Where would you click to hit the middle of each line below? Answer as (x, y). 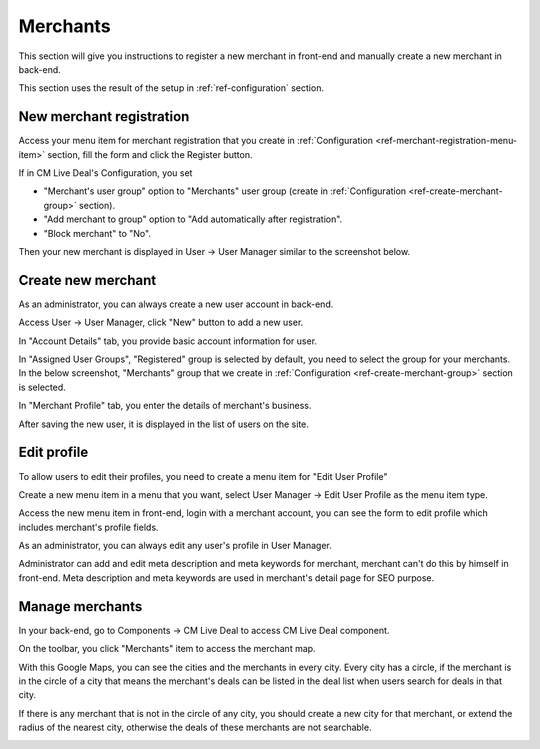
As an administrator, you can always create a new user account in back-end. (176, 304)
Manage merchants (80, 606)
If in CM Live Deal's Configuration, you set (105, 173)
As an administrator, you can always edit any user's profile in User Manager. (175, 546)
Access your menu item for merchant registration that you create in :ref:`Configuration (196, 141)
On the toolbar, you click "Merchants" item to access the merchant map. (167, 649)
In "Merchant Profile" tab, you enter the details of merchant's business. (165, 406)
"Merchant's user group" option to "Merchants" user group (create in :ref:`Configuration (225, 191)
